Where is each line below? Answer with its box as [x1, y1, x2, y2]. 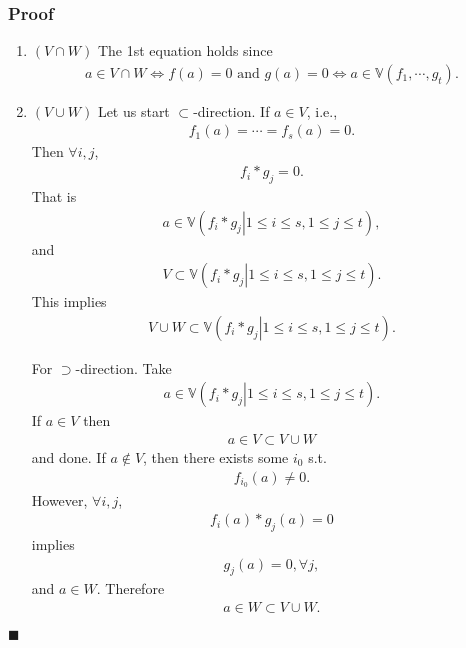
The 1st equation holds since [97, 40, 273, 61]
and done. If [31, 447, 106, 468]
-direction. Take [75, 357, 172, 378]
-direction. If [193, 100, 270, 121]
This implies [31, 291, 107, 312]
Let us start [97, 100, 170, 121]
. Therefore [96, 578, 165, 599]
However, [31, 489, 88, 510]
